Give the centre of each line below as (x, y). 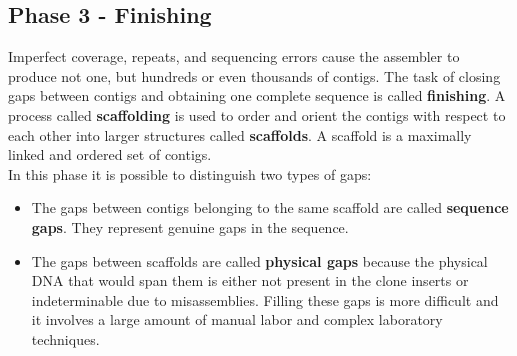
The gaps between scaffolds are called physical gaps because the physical (259, 260)
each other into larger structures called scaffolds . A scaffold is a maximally (240, 134)
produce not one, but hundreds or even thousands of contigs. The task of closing (254, 75)
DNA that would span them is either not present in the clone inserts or (250, 280)
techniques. (65, 338)
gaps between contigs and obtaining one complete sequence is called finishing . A (257, 95)
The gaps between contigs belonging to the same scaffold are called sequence (270, 207)
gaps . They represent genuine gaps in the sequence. (190, 226)
